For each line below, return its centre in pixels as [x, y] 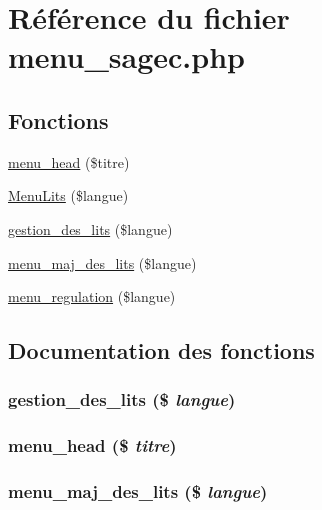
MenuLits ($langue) [68, 195]
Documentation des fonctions [161, 350]
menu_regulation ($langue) [92, 296]
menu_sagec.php [126, 56]
